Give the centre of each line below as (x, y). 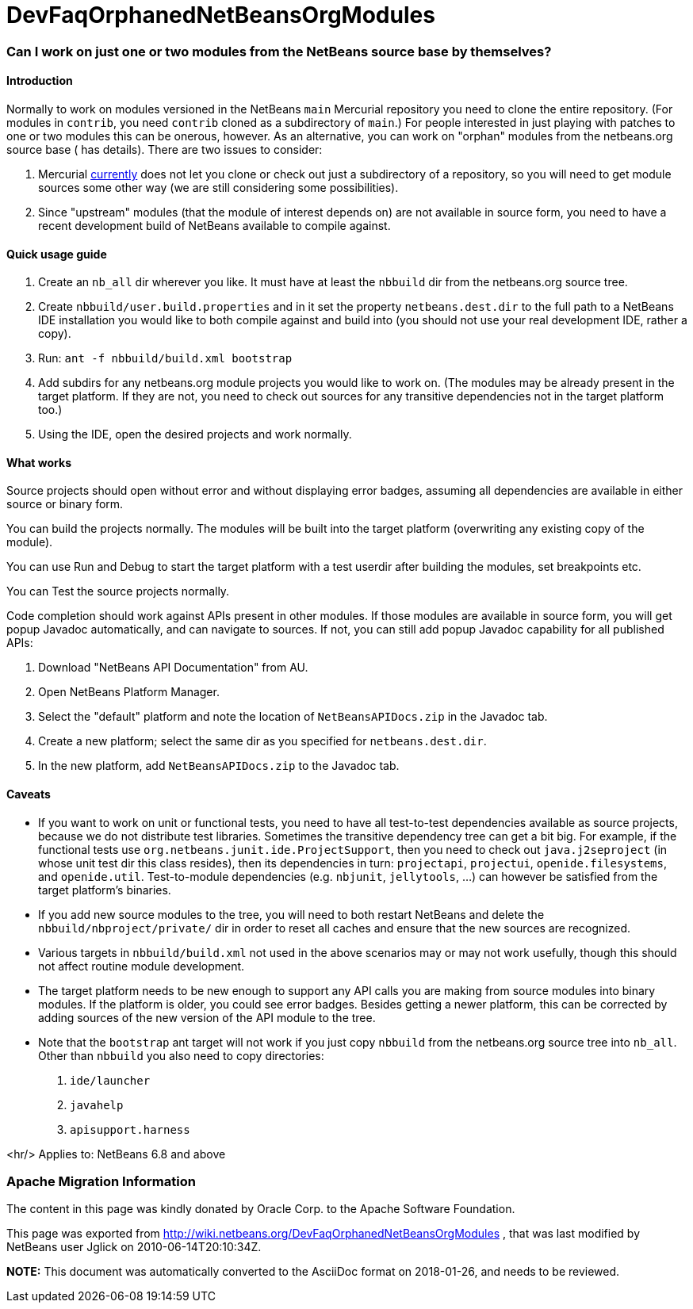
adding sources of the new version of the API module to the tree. (207, 1017)
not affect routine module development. (142, 966)
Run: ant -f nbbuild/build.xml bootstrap (165, 358)
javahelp (97, 1105)
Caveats (29, 794)
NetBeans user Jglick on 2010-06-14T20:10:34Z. (134, 1247)
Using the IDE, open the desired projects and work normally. (195, 434)
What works (39, 462)
